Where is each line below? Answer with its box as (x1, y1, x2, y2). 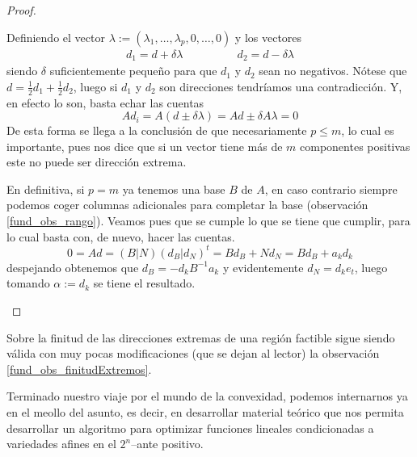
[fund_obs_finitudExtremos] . (6, 360, 152, 377)
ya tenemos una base (122, 180, 225, 197)
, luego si (73, 78, 118, 94)
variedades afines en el (6, 435, 116, 452)
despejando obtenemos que (6, 258, 139, 275)
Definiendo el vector (6, 28, 105, 45)
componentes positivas (300, 137, 411, 154)
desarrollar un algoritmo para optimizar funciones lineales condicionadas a (6, 419, 374, 436)
